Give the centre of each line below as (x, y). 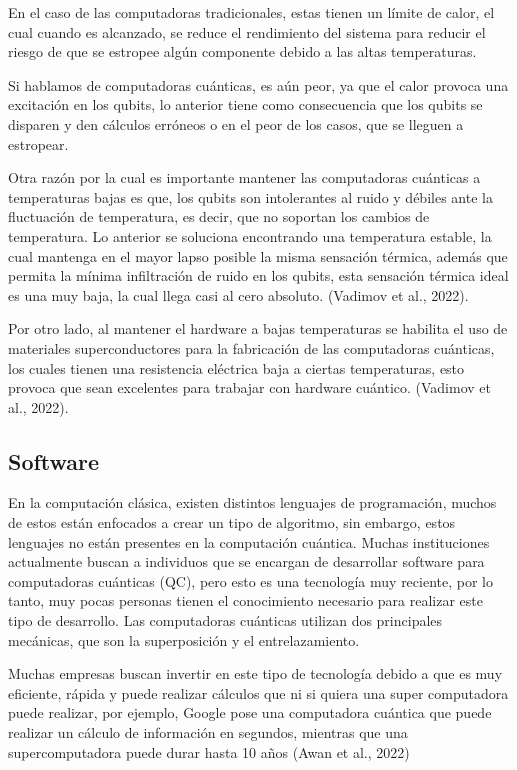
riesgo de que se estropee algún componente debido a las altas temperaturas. (242, 51)
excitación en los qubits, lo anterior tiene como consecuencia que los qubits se (245, 104)
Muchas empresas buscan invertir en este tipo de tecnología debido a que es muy (255, 673)
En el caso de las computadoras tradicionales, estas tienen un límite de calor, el (251, 12)
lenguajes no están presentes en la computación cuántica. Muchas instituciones (249, 541)
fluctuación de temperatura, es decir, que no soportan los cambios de (219, 216)
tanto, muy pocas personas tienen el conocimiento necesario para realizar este (245, 600)
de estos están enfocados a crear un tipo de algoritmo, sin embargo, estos (232, 522)
